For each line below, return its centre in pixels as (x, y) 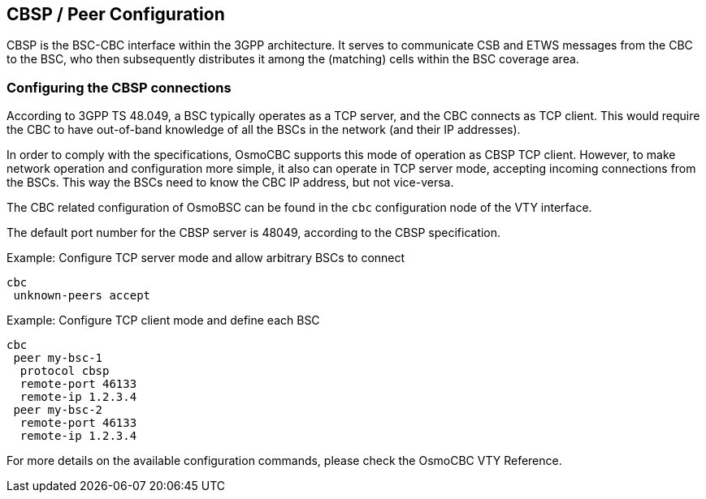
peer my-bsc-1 (58, 358)
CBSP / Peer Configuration (116, 14)
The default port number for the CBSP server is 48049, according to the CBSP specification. (254, 233)
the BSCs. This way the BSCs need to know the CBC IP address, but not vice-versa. (230, 183)
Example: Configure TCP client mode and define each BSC (163, 320)
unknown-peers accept (82, 296)
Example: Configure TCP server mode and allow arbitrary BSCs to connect (206, 258)
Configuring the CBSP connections (119, 87)
